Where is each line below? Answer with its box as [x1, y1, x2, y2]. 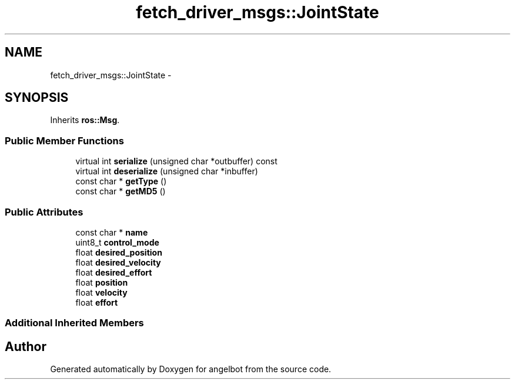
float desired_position [75, 247, 162, 257]
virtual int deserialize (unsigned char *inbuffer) [75, 166, 258, 177]
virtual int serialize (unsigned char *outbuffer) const [75, 156, 277, 167]
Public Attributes [5, 206, 83, 218]
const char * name [75, 227, 148, 237]
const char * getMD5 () [75, 186, 166, 197]
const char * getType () [75, 176, 167, 187]
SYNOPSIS [5, 90, 69, 105]
